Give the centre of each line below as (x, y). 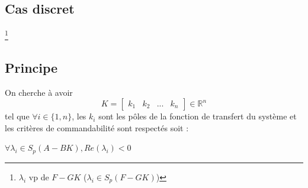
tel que (17, 116)
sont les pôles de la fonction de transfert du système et (198, 116)
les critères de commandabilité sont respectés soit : (97, 127)
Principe (31, 67)
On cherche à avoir (39, 92)
